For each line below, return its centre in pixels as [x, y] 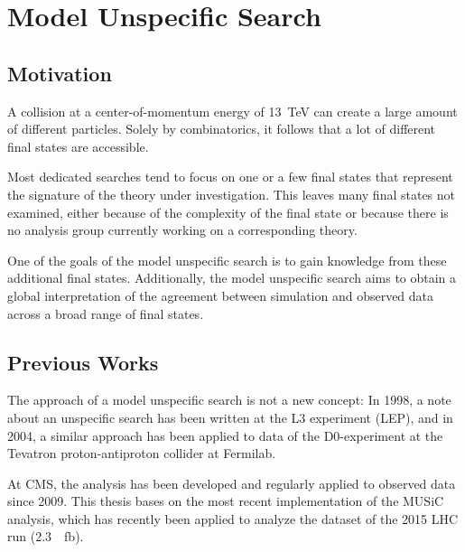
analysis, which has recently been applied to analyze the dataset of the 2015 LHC [233, 518]
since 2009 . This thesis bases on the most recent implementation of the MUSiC [226, 501]
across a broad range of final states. [106, 313]
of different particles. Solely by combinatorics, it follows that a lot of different [222, 129]
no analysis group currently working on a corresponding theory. [182, 230]
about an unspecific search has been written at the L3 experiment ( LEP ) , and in [230, 417]
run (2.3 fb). [46, 536]
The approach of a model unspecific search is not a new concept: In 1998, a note [229, 400]
